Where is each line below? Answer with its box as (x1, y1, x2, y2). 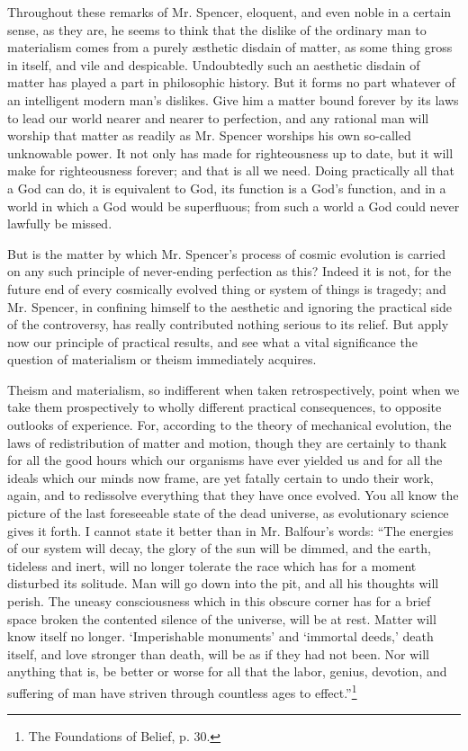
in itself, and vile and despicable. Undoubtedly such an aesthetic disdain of (7, 55, 420, 74)
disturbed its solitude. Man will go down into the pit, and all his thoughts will (7, 574, 439, 593)
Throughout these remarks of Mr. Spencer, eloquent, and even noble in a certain (7, 3, 452, 21)
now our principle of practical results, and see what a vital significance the (7, 332, 418, 351)
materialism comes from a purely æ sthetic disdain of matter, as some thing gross (7, 38, 453, 57)
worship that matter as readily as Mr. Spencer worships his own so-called (7, 126, 411, 145)
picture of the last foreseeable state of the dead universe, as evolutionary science (7, 504, 449, 523)
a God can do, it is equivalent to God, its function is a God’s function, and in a (7, 178, 446, 197)
